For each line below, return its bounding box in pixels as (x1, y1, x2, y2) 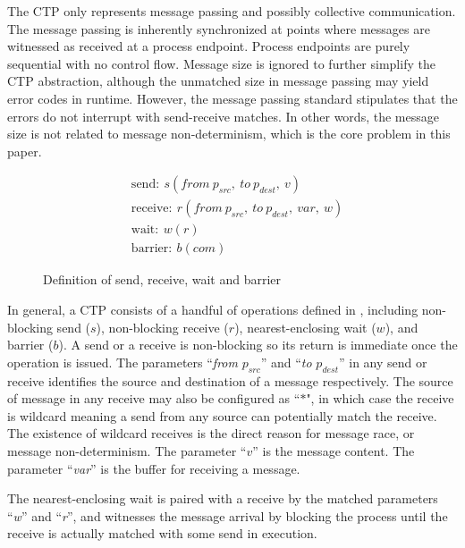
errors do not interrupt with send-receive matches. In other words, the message (7, 106, 439, 125)
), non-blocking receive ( (96, 317, 229, 336)
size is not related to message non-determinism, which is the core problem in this (7, 124, 451, 143)
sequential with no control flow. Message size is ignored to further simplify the (7, 54, 435, 72)
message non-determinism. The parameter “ (7, 442, 247, 460)
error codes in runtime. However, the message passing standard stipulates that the (7, 89, 458, 107)
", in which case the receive (306, 389, 454, 408)
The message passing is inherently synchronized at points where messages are (7, 19, 430, 38)
